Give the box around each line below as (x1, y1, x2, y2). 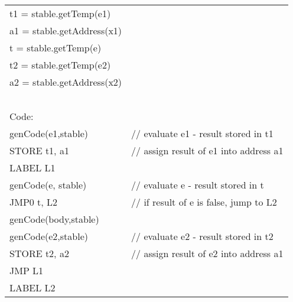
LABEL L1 (9, 161, 56, 174)
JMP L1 (9, 264, 44, 277)
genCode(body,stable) (9, 212, 99, 226)
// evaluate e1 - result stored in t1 (131, 126, 274, 140)
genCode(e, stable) (9, 178, 87, 191)
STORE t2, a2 (9, 246, 69, 260)
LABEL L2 (9, 281, 56, 294)
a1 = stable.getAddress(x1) (9, 24, 122, 37)
